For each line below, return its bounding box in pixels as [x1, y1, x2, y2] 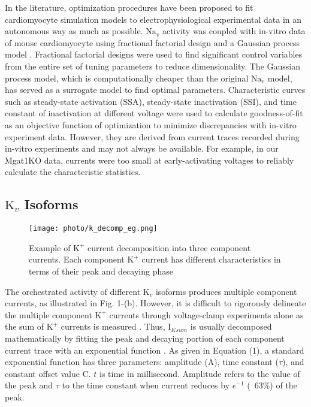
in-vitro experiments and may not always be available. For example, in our [5, 142, 279, 155]
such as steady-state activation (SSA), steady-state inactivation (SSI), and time [5, 95, 297, 107]
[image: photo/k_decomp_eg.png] [29, 224, 158, 233]
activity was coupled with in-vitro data [162, 25, 306, 37]
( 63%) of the [247, 379, 297, 391]
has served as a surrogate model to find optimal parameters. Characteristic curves [5, 83, 306, 96]
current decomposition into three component [87, 241, 251, 254]
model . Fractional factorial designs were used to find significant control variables [5, 48, 303, 61]
